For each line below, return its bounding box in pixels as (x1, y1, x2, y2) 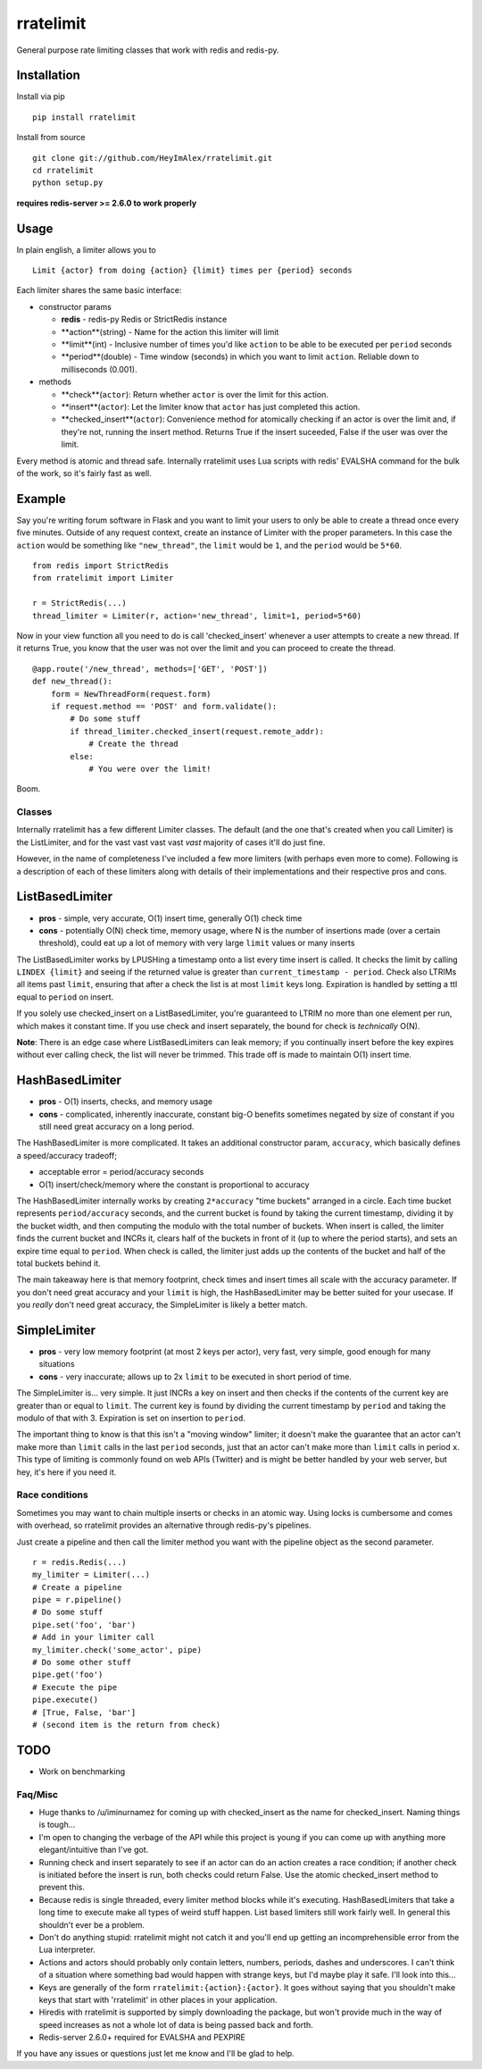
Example (16, 491, 66, 507)
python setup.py (32, 178, 104, 188)
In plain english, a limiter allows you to (16, 244, 156, 255)
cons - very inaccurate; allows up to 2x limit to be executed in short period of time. (38, 1371, 353, 1382)
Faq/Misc (16, 1788, 58, 1800)
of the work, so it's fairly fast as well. (16, 467, 152, 478)
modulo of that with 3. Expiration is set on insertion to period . (16, 1412, 245, 1424)
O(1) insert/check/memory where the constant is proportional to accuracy (38, 1179, 310, 1190)
